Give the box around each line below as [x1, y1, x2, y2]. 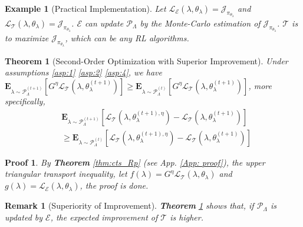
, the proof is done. [80, 179, 149, 192]
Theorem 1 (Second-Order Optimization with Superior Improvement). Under [5, 54, 288, 67]
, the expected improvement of [50, 210, 158, 223]
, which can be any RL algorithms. [65, 31, 189, 44]
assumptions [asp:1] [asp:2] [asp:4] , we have [5, 66, 162, 78]
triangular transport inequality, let [5, 167, 127, 180]
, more [248, 79, 272, 91]
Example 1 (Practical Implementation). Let [5, 2, 166, 14]
